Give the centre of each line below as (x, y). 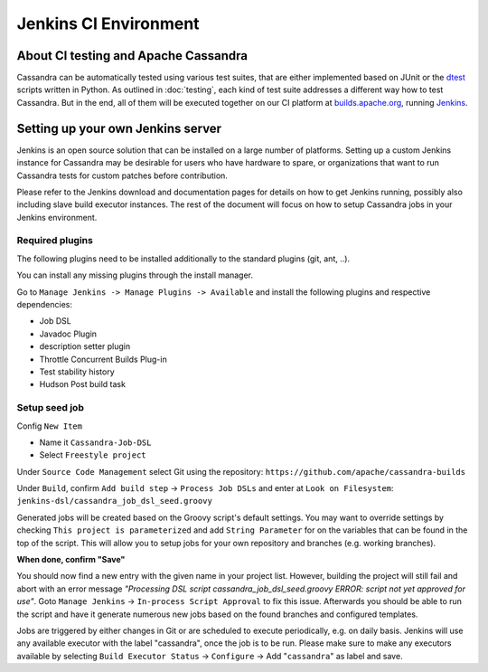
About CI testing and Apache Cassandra (132, 56)
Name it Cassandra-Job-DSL (95, 442)
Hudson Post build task (83, 384)
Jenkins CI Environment (108, 24)
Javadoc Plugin (68, 334)
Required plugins (55, 241)
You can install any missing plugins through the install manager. (135, 275)
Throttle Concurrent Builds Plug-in (103, 359)
